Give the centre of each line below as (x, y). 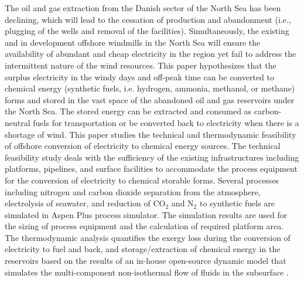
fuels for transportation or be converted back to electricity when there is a (166, 122)
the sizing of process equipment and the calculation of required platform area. (144, 226)
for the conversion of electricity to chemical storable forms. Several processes (142, 180)
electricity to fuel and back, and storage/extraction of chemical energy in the (143, 249)
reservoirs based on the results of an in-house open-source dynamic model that (146, 261)
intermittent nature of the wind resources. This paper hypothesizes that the (141, 65)
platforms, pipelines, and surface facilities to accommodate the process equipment (151, 169)
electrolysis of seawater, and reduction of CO (85, 203)
